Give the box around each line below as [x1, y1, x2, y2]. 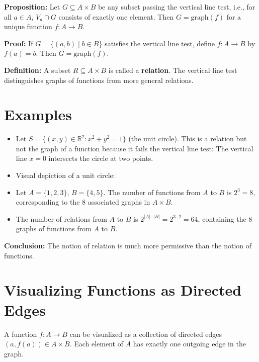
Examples [4, 104, 72, 125]
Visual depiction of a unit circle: [16, 170, 115, 180]
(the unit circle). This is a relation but [128, 133, 247, 144]
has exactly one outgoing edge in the [133, 338, 246, 349]
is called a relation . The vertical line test [108, 64, 237, 75]
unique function [4, 21, 52, 32]
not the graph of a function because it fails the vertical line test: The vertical [16, 143, 253, 153]
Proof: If [4, 38, 33, 48]
